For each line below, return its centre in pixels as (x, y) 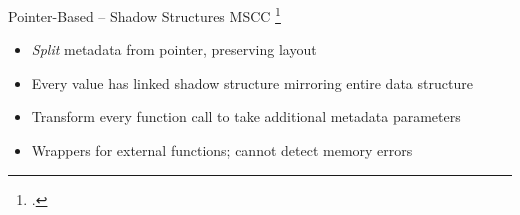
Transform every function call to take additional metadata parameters (246, 116)
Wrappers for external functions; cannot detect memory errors (222, 150)
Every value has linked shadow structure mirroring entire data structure (252, 82)
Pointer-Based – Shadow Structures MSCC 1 (144, 14)
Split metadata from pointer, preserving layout (174, 49)
